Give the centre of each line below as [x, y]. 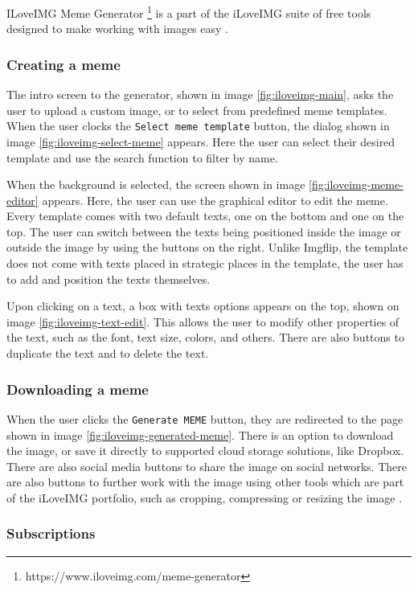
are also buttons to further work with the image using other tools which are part [205, 482]
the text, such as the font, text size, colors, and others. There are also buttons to [205, 337]
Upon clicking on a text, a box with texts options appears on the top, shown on [203, 306]
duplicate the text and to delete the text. [108, 353]
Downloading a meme [78, 389]
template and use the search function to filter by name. [142, 157]
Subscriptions [51, 533]
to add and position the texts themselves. [109, 279]
